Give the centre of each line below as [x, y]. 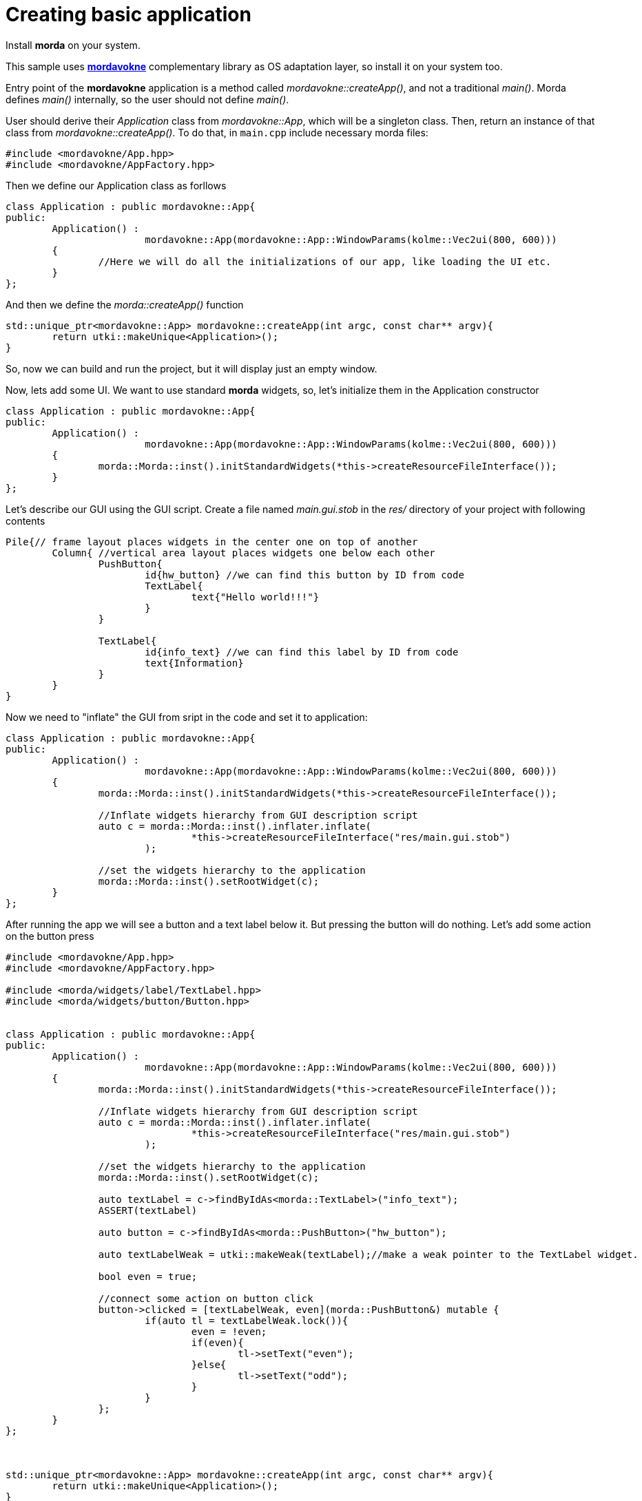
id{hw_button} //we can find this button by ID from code [304, 575]
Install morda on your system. [73, 45]
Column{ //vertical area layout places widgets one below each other [244, 553]
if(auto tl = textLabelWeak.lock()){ [247, 1320]
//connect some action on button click [206, 1298]
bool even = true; [148, 1276]
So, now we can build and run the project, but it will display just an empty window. [191, 368]
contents [25, 521]
